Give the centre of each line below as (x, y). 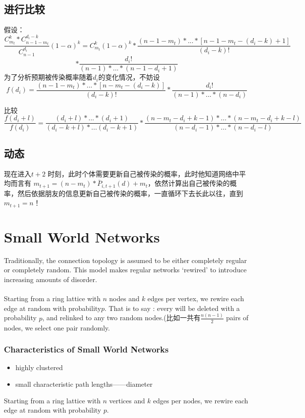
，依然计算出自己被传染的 (189, 183)
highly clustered (39, 367)
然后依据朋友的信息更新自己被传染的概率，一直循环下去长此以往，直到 (130, 193)
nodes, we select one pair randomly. (57, 327)
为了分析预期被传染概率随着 (48, 77)
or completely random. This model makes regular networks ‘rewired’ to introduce (125, 270)
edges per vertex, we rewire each (196, 298)
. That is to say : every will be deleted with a (172, 308)
